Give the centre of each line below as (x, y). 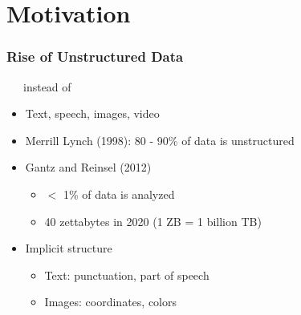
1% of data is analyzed (119, 194)
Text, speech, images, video (92, 113)
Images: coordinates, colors (110, 302)
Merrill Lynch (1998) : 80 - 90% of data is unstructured (160, 140)
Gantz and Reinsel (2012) (88, 167)
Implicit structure (69, 248)
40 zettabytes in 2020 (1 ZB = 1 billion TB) (153, 221)
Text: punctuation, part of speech (127, 275)
